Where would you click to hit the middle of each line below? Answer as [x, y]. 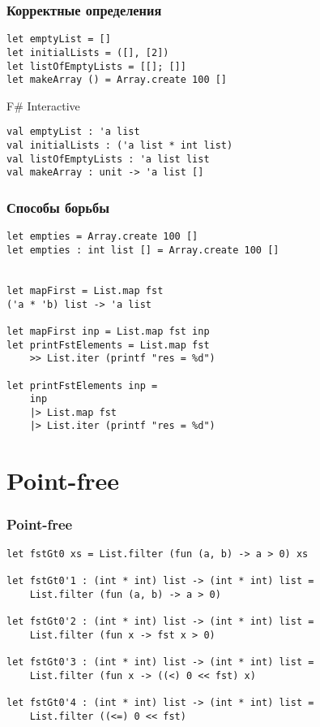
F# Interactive [43, 105]
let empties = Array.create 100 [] [102, 237]
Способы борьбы [58, 207]
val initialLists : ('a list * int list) [120, 146]
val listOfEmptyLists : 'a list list [108, 159]
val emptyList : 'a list [73, 132]
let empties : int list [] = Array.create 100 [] [143, 250]
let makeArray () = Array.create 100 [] [117, 80]
